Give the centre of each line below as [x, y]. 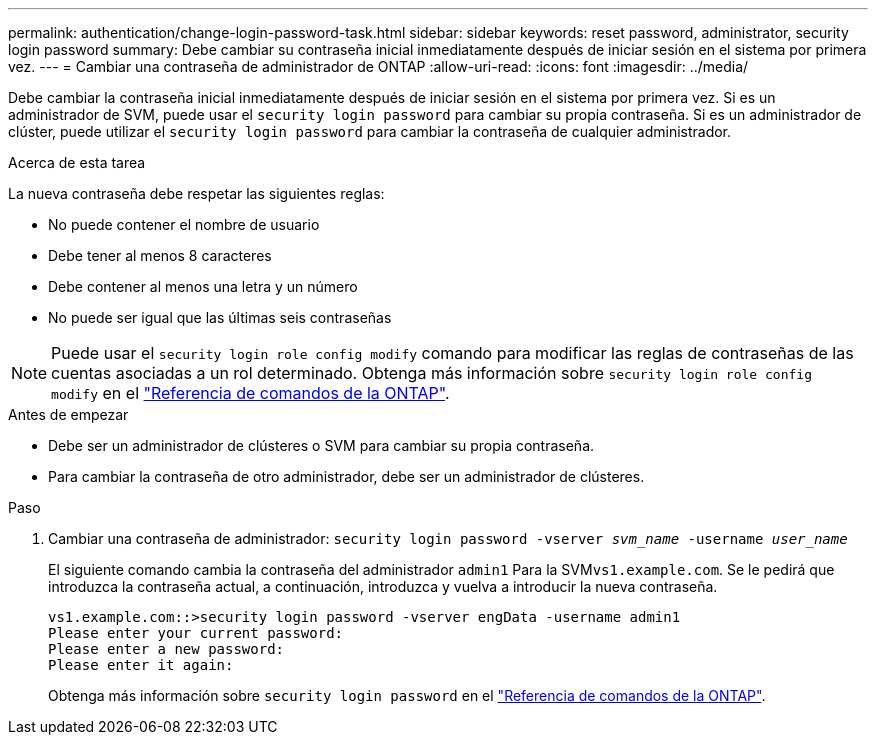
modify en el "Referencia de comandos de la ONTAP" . [250, 393]
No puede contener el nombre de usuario [184, 224]
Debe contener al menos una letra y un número [203, 286]
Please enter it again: [141, 665]
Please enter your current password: [196, 633]
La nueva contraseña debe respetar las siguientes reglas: [196, 193]
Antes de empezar [68, 414]
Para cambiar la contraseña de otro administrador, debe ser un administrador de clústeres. [346, 476]
